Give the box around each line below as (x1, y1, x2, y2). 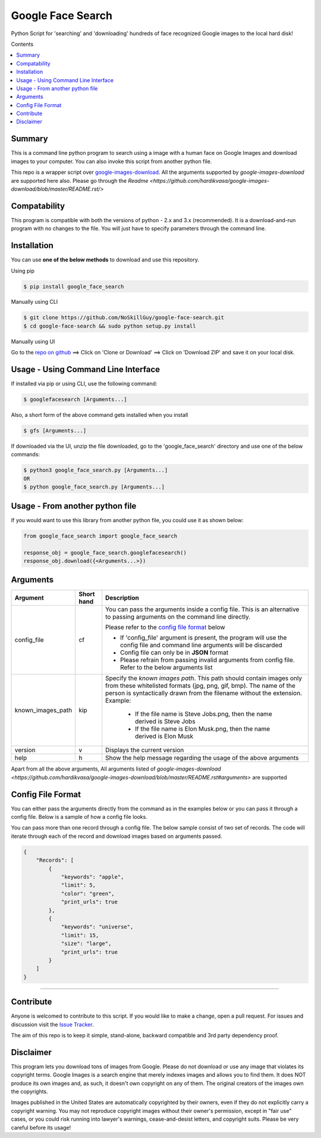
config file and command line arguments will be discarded (119, 641, 282, 649)
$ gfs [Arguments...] (23, 428, 87, 434)
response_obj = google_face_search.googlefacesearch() (23, 549, 187, 556)
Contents (11, 40, 34, 48)
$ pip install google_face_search (23, 283, 124, 290)
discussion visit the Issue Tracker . (11, 1021, 95, 1028)
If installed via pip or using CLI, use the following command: (11, 380, 158, 387)
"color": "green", (61, 890, 115, 897)
